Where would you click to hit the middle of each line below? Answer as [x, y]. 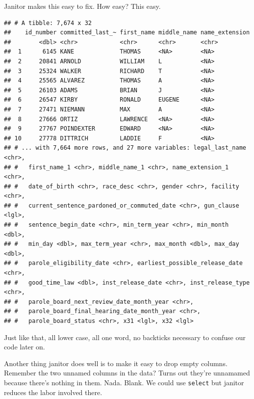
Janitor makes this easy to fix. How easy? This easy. [82, 6]
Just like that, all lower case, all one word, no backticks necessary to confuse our [125, 337]
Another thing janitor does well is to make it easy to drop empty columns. [116, 363]
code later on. [25, 347]
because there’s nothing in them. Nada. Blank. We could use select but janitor [124, 382]
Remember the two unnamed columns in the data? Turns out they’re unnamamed [127, 373]
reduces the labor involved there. [53, 392]
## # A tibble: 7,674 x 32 [48, 23]
